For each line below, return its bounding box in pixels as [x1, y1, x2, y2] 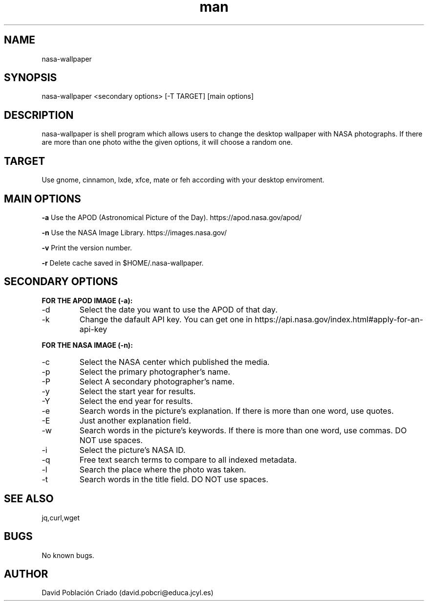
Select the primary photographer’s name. [79, 366, 231, 377]
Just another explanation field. [79, 415, 191, 426]
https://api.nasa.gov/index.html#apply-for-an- [255, 314, 424, 324]
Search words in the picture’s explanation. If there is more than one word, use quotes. [79, 405, 394, 416]
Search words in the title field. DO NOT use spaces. [79, 474, 269, 484]
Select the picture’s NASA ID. [79, 445, 186, 455]
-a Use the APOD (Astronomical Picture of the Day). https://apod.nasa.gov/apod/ [42, 213, 302, 222]
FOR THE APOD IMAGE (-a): [42, 296, 133, 305]
